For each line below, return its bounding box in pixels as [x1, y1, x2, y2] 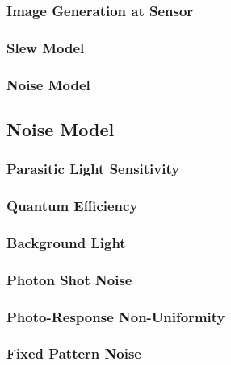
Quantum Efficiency [6, 196, 138, 216]
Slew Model [6, 37, 85, 57]
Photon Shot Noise [6, 269, 132, 289]
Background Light [6, 232, 126, 252]
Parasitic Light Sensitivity [6, 159, 180, 179]
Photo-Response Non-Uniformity [6, 306, 225, 326]
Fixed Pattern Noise [6, 343, 141, 363]
